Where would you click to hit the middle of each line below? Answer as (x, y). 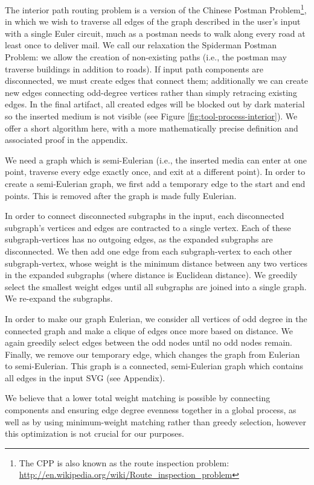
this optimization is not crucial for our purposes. (95, 433)
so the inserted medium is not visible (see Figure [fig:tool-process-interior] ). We (151, 116)
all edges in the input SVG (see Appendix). (85, 377)
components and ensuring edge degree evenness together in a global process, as (151, 410)
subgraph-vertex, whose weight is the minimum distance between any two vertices (156, 263)
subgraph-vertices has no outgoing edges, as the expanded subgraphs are (139, 239)
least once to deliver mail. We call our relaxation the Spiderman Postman (141, 45)
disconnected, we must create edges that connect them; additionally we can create (156, 81)
